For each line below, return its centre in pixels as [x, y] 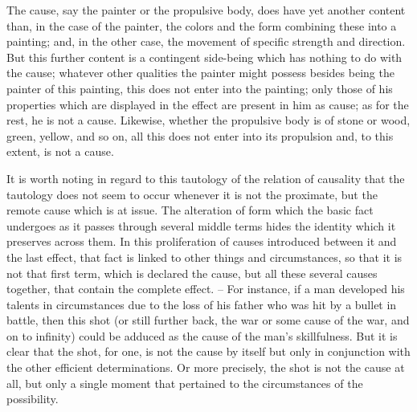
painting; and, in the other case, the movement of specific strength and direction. [206, 41]
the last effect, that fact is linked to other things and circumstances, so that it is [204, 257]
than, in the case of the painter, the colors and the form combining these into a [202, 25]
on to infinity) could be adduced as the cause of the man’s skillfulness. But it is [202, 335]
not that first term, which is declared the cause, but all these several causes [192, 273]
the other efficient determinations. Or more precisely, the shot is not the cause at [206, 367]
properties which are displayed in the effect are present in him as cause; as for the [208, 104]
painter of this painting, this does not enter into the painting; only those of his [200, 88]
